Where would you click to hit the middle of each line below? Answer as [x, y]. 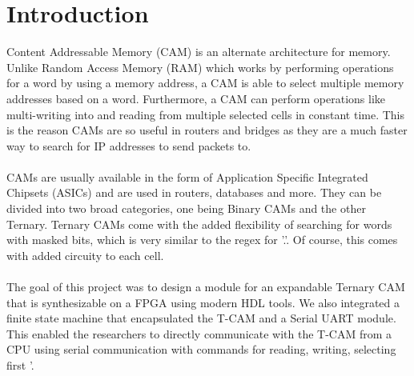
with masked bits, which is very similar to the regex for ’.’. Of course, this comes [202, 240]
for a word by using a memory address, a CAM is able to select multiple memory [205, 83]
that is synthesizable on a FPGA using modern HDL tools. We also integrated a [203, 302]
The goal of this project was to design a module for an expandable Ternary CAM [206, 287]
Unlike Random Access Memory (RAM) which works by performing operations [200, 67]
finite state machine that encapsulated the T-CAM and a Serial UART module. [201, 318]
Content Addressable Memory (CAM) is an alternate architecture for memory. [199, 52]
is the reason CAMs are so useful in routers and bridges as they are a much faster [207, 130]
